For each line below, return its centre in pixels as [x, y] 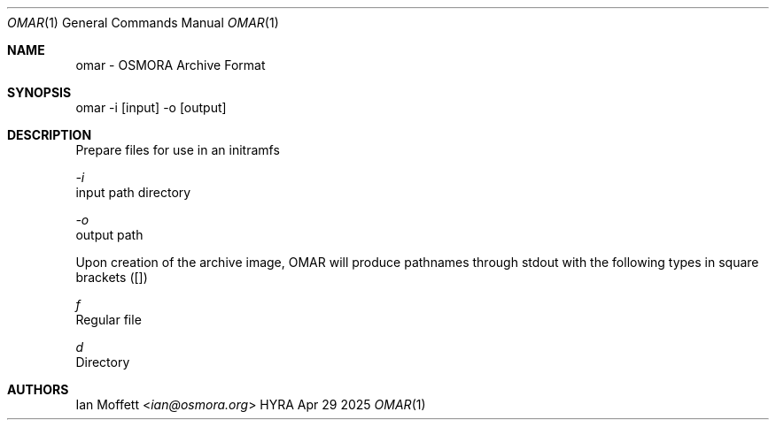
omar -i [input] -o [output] [151, 107]
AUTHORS [38, 389]
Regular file [109, 320]
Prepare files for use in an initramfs [178, 150]
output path [109, 235]
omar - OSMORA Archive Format [171, 65]
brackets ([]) [112, 277]
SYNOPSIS [39, 92]
